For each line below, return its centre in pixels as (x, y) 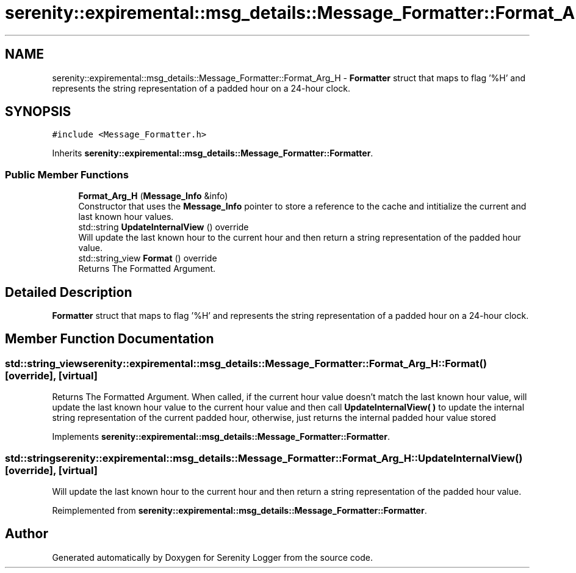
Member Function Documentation (110, 339)
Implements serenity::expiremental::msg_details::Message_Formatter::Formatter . (221, 437)
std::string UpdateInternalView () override (164, 227)
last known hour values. (126, 217)
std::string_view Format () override (148, 258)
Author (27, 534)
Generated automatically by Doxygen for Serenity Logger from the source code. (212, 557)
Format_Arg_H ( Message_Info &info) (153, 196)
